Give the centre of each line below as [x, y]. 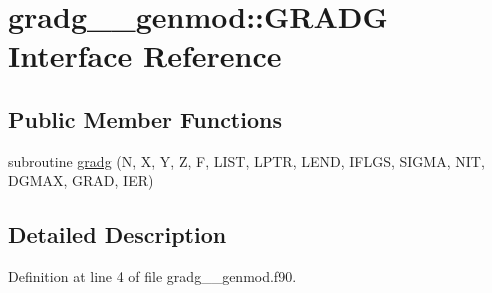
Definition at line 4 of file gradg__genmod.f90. [152, 276]
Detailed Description [117, 234]
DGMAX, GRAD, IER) [81, 180]
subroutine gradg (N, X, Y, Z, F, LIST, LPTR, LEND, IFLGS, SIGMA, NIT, [246, 160]
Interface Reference [145, 55]
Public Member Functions [145, 118]
